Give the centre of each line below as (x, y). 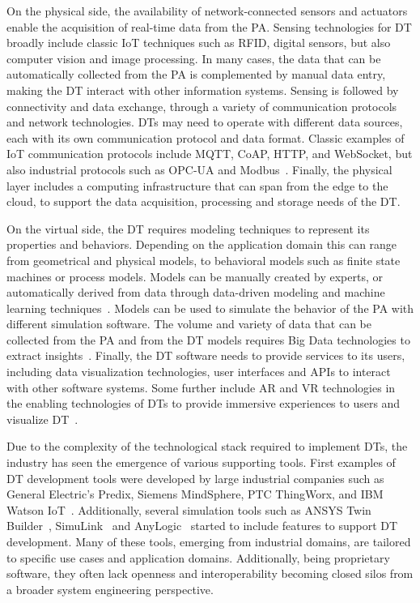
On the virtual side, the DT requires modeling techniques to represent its (188, 228)
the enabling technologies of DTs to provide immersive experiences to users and (204, 403)
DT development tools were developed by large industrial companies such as (195, 478)
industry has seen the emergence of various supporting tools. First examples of (201, 462)
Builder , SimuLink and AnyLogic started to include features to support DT (202, 526)
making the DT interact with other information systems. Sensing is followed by (203, 90)
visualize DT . (42, 419)
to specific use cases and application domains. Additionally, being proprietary (198, 557)
